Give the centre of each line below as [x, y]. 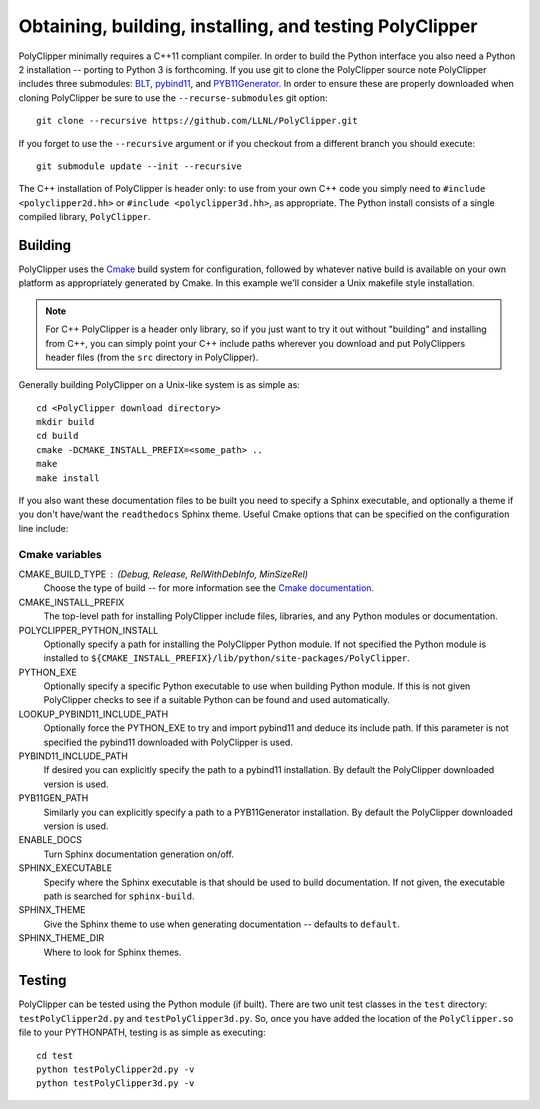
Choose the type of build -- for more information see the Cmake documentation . [209, 588]
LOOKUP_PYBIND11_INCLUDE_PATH [93, 714]
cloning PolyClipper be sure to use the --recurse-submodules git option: [173, 97]
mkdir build [65, 422]
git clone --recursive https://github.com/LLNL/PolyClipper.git [197, 121]
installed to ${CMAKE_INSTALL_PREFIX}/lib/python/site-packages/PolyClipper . [226, 658]
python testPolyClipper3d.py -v [115, 1083]
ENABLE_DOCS [50, 840]
